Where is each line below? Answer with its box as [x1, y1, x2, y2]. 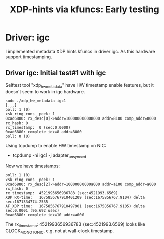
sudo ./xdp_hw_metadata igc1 [5, 98, 66, 103]
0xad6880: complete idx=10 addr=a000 [5, 213, 85, 218]
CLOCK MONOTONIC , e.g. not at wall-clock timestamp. [5, 228, 114, 235]
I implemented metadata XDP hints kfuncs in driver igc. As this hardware [5, 48, 155, 54]
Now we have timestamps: [5, 163, 60, 169]
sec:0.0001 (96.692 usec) [5, 208, 59, 213]
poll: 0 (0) [5, 134, 30, 139]
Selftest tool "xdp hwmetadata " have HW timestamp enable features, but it [5, 82, 154, 89]
